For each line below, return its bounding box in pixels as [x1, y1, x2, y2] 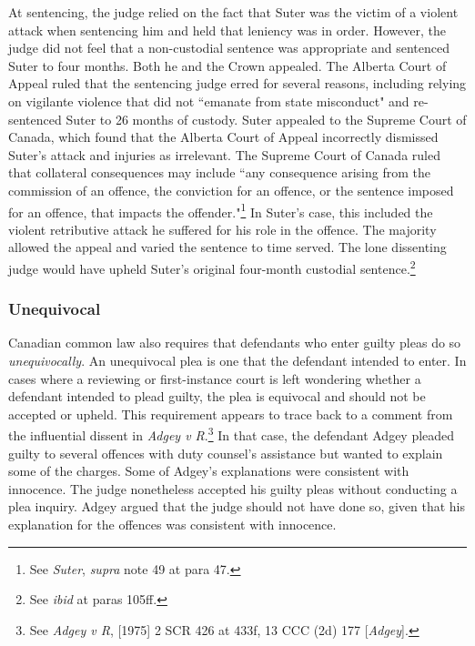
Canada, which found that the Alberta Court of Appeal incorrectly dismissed [8, 127, 439, 146]
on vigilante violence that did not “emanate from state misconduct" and [8, 91, 409, 110]
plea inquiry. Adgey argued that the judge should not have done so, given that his [8, 497, 466, 516]
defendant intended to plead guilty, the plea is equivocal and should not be [8, 387, 426, 406]
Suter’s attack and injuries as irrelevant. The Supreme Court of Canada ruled [8, 145, 440, 164]
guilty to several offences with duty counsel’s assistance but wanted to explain [8, 443, 443, 462]
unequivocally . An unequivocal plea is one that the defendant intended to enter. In [8, 351, 467, 370]
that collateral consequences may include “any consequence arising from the [8, 163, 430, 182]
